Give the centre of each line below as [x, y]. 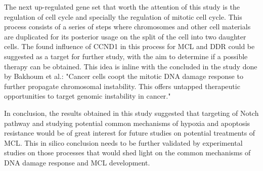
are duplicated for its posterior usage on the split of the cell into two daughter [125, 36]
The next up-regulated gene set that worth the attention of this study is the [122, 7]
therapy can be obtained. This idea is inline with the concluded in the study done [131, 66]
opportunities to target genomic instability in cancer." [87, 96]
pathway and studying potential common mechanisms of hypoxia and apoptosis [127, 123]
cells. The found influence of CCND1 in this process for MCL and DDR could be [129, 46]
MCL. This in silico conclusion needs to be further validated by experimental [123, 142]
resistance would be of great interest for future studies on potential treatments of [130, 133]
